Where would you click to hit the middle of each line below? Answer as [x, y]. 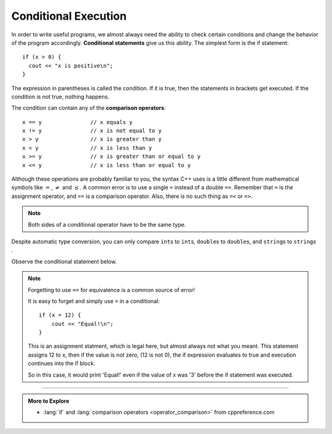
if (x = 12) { [60, 315]
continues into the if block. [61, 363]
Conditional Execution [69, 16]
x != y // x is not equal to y [92, 131]
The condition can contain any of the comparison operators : [89, 108]
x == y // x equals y [77, 122]
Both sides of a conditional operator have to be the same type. [107, 224]
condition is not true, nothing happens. [61, 97]
